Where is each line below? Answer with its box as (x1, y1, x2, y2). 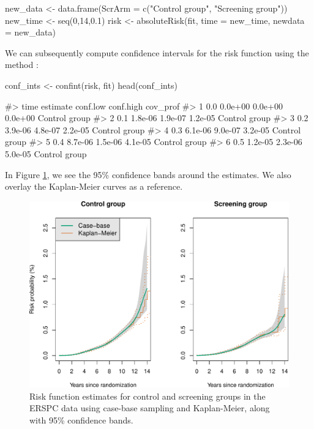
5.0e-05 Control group (5, 147, 87, 160)
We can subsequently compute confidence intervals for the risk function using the (5, 46, 309, 59)
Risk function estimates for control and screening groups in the (29, 389, 266, 402)
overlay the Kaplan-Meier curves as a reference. (5, 180, 183, 193)
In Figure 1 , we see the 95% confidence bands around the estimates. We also (5, 168, 291, 181)
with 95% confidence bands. (29, 413, 133, 426)
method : (5, 58, 39, 71)
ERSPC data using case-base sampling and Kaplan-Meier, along (29, 401, 270, 414)
